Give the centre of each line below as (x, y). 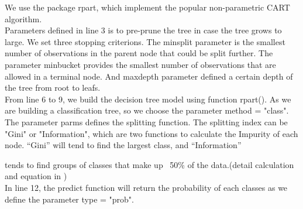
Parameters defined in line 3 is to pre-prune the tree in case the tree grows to (143, 30)
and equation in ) (36, 176)
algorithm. (23, 18)
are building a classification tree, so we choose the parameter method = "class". (147, 110)
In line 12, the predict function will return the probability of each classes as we (146, 187)
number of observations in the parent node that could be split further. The (139, 53)
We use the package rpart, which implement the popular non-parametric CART (147, 7)
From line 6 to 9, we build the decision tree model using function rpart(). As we (148, 99)
